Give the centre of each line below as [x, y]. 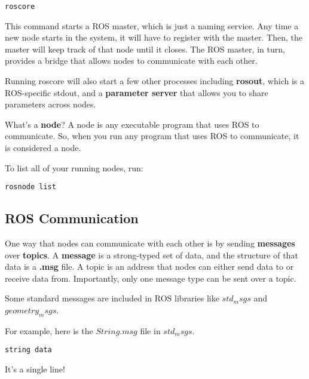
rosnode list [30, 187]
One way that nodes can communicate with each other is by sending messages [150, 243]
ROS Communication [72, 218]
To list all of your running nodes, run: [74, 167]
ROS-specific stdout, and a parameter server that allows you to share [137, 92]
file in [150, 330]
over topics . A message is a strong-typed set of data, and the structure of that [152, 255]
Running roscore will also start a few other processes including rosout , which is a [154, 81]
